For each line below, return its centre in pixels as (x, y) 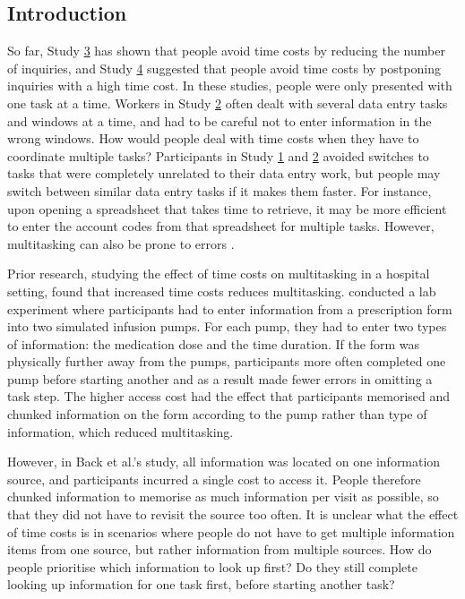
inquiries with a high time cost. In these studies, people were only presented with (230, 86)
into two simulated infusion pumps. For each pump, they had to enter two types (227, 326)
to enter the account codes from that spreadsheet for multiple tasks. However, (221, 226)
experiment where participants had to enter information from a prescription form (230, 308)
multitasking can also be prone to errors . (121, 243)
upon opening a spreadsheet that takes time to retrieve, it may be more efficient (227, 208)
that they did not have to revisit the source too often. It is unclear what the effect (233, 514)
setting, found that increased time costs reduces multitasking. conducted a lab (222, 291)
